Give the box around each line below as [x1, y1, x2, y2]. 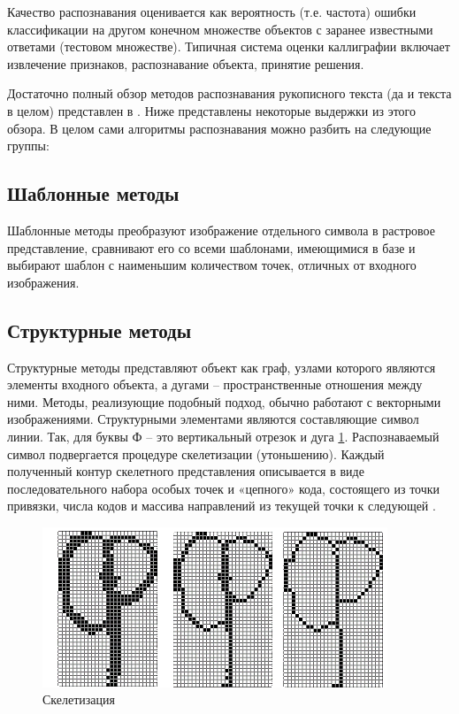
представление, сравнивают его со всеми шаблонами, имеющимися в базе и [7, 238, 416, 257]
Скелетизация [42, 690, 115, 709]
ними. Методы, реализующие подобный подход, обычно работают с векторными [7, 392, 441, 411]
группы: [7, 136, 50, 155]
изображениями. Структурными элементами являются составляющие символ [7, 410, 419, 428]
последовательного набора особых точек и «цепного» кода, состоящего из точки [7, 479, 440, 497]
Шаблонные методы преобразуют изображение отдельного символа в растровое [7, 220, 435, 239]
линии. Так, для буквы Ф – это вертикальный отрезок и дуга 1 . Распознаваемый [7, 426, 440, 445]
